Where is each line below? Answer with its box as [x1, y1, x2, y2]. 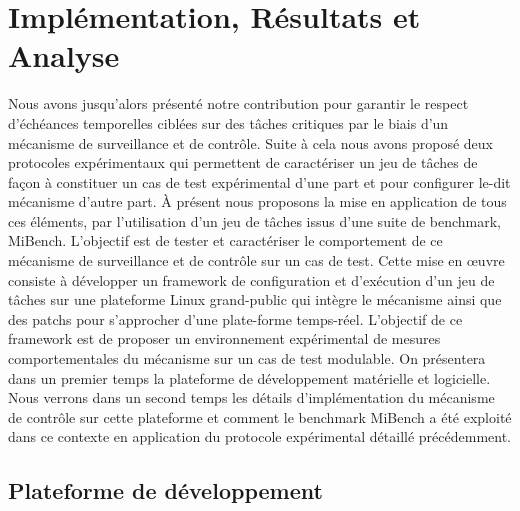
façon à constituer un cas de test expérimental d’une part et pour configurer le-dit [8, 171, 511, 192]
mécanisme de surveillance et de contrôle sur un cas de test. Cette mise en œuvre [8, 250, 505, 271]
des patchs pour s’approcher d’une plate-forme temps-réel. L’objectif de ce [8, 308, 463, 329]
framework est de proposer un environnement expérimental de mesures [8, 328, 441, 349]
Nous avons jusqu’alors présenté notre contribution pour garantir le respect [8, 93, 469, 114]
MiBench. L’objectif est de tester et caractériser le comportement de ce [8, 230, 443, 251]
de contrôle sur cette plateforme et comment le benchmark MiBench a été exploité [8, 406, 512, 427]
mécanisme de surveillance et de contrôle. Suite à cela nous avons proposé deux [8, 132, 493, 153]
